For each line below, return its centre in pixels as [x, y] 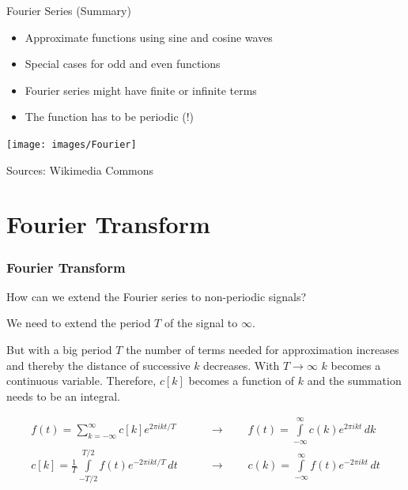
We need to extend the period [79, 323]
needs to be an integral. [64, 396]
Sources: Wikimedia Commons [80, 170]
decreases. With [242, 365]
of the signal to [201, 323]
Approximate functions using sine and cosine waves [149, 37]
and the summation [354, 381]
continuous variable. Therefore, [81, 381]
